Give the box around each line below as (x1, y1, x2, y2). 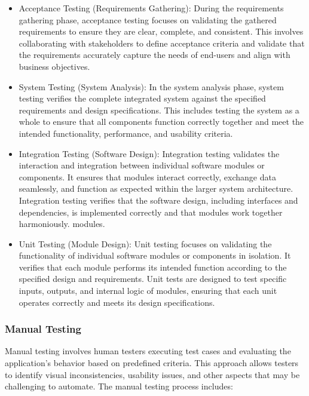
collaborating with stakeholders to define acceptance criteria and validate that (19, 36, 305, 49)
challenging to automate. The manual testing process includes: (5, 380, 233, 392)
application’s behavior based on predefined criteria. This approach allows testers (5, 357, 299, 369)
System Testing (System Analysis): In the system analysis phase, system (19, 80, 284, 93)
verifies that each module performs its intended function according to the (19, 260, 287, 273)
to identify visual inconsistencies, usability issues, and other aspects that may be (5, 368, 300, 380)
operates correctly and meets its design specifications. (19, 296, 215, 308)
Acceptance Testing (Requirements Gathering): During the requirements (19, 2, 284, 14)
